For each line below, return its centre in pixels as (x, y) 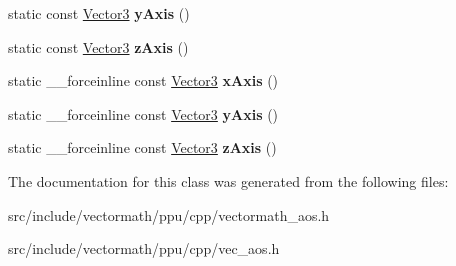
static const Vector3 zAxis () (98, 46)
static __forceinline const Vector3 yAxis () (143, 113)
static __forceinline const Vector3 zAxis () (142, 147)
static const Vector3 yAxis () (99, 13)
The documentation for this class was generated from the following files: (228, 180)
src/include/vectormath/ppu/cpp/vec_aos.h (144, 248)
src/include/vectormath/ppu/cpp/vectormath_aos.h (169, 214)
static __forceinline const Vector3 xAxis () (143, 80)
